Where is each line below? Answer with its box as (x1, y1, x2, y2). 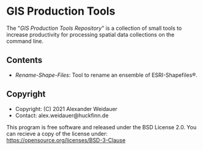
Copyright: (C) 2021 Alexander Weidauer (15, 105, 118, 112)
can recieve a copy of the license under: (6, 130, 108, 137)
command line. (6, 37, 44, 45)
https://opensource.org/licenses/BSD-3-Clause (6, 136, 126, 144)
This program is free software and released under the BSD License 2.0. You (6, 123, 197, 130)
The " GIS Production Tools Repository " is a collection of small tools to (6, 24, 182, 32)
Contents (6, 55, 43, 65)
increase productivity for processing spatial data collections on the (6, 30, 175, 38)
